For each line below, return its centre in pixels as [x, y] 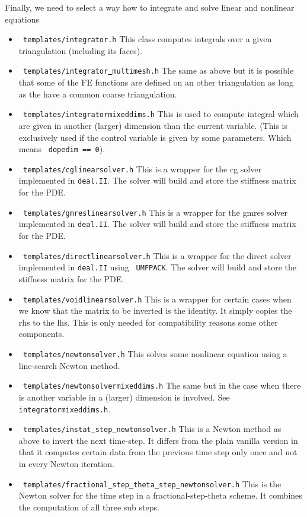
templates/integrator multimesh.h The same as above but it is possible [158, 70]
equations [22, 19]
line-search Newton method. [69, 365]
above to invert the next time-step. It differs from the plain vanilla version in [158, 440]
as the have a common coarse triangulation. [98, 94]
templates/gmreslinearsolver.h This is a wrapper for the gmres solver [155, 212]
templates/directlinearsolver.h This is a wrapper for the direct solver [157, 255]
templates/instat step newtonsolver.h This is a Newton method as [152, 429]
